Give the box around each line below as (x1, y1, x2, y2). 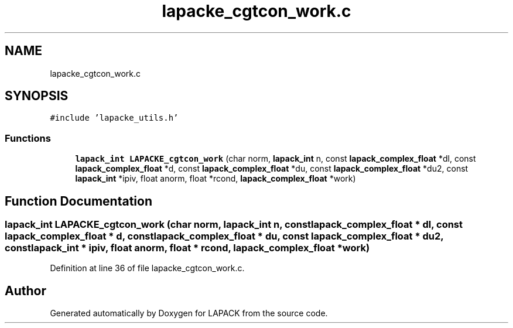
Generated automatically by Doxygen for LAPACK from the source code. (50, 308, 328, 319)
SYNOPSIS (5, 88, 69, 104)
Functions (5, 132, 51, 144)
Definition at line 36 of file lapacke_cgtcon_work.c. (50, 263, 245, 274)
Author (5, 283, 46, 298)
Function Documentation (5, 193, 152, 209)
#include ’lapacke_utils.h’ (50, 113, 179, 123)
